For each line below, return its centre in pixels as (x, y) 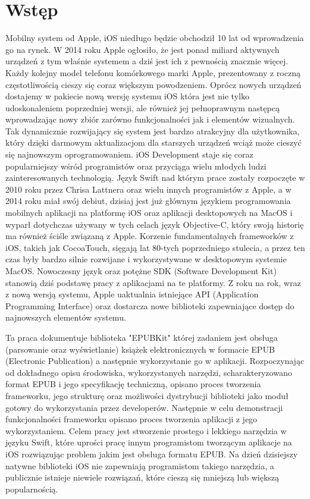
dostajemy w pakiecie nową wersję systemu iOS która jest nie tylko (127, 96)
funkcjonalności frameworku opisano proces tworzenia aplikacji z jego (131, 419)
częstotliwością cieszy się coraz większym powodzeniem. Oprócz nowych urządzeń (154, 84)
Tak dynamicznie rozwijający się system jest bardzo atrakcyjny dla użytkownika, (153, 131)
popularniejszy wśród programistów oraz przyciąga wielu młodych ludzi (136, 166)
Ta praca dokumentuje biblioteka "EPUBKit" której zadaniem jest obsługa (142, 337)
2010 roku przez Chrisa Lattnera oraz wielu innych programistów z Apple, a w (148, 189)
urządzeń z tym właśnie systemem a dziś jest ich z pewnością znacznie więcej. (147, 61)
